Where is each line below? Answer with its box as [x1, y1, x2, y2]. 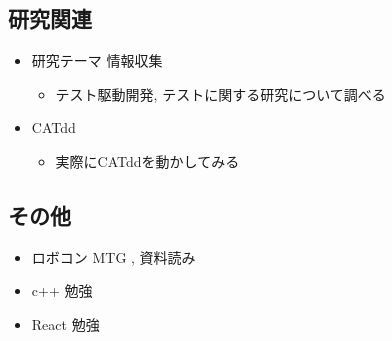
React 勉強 [31, 313, 100, 334]
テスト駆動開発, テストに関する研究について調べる [55, 83, 386, 104]
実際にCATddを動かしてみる [55, 150, 240, 171]
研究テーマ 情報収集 [31, 50, 163, 71]
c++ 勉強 [31, 280, 93, 301]
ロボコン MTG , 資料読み [31, 246, 196, 267]
